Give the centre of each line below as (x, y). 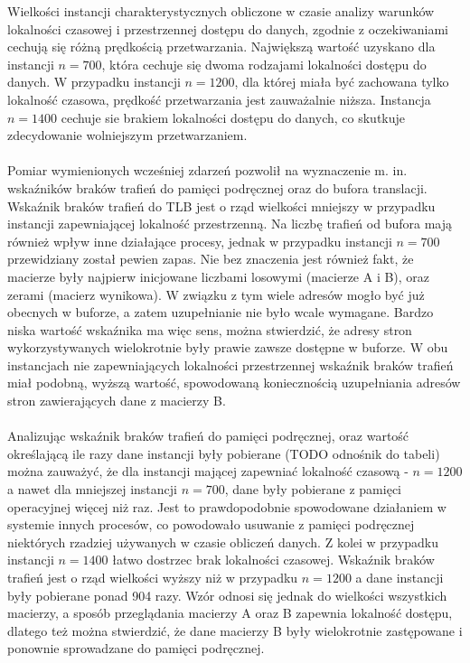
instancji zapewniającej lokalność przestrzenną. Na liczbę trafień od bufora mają (230, 224)
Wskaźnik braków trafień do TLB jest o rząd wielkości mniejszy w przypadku (221, 205)
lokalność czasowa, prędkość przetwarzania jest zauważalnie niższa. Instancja (219, 99)
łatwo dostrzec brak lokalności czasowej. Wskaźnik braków (273, 560)
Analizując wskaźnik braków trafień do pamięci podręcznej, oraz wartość (208, 436)
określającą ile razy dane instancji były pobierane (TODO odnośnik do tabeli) (224, 453)
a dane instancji (399, 577)
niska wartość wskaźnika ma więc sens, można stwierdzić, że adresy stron (210, 329)
